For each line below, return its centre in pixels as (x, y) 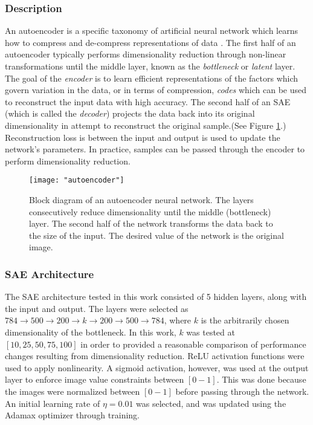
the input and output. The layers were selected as (97, 308)
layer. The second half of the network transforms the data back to (151, 223)
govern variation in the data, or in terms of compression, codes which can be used (156, 90)
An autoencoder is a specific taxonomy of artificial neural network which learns (151, 31)
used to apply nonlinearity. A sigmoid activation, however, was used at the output (157, 367)
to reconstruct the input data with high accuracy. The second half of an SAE (148, 101)
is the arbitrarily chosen (245, 320)
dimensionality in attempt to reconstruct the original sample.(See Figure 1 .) (146, 125)
